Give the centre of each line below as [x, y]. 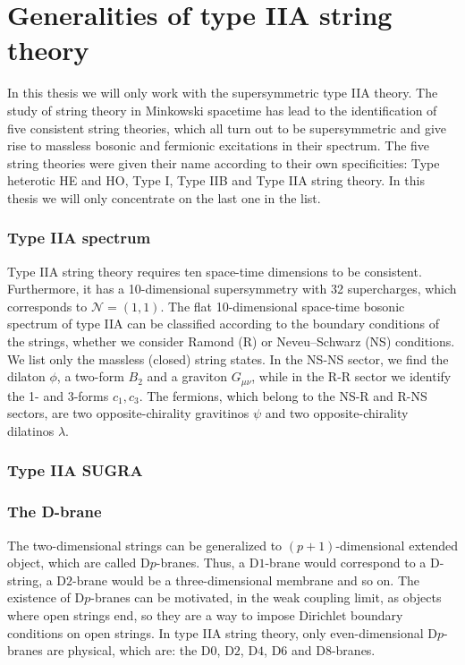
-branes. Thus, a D [207, 563]
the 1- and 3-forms [58, 395]
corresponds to [47, 306]
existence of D [46, 597]
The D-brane [55, 512]
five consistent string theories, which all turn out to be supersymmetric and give [227, 128]
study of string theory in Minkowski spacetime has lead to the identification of [222, 110]
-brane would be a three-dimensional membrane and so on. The [246, 580]
